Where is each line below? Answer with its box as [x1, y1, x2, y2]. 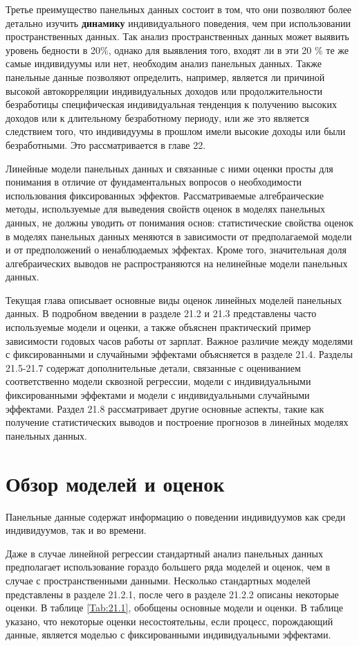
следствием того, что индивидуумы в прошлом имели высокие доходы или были [6, 124, 346, 138]
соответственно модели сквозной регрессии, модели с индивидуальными [6, 374, 311, 388]
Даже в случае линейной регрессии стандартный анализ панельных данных [6, 546, 323, 560]
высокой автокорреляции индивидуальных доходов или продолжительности [6, 83, 323, 98]
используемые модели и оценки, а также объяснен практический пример [6, 320, 311, 334]
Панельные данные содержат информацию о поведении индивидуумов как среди [6, 509, 346, 523]
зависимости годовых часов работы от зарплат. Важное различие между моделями [6, 333, 353, 348]
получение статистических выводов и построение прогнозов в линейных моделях [6, 415, 349, 429]
